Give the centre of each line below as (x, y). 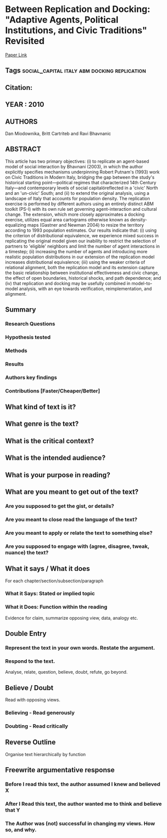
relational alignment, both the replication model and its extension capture (80, 267)
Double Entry (26, 633)
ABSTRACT (23, 149)
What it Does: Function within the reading (56, 607)
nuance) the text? (27, 552)
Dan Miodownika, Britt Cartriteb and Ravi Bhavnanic (58, 133)
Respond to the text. (30, 661)
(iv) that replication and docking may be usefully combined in (68, 283)
